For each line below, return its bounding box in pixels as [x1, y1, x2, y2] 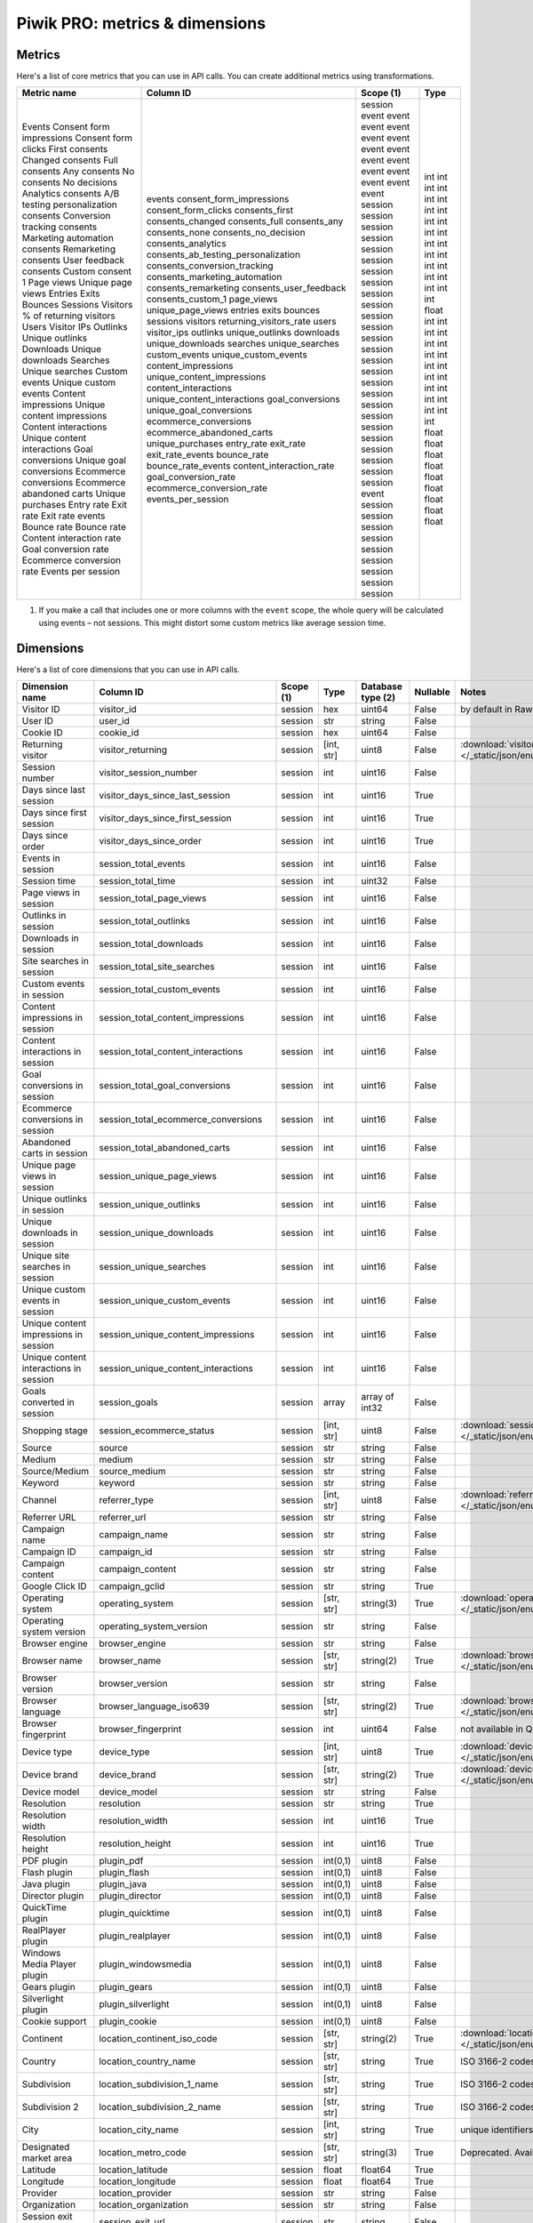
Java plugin [21, 1878, 71, 1890]
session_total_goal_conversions [99, 1079, 231, 1092]
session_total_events [99, 858, 186, 871]
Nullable [414, 686, 450, 698]
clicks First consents [21, 143, 108, 156]
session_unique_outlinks [99, 1199, 201, 1211]
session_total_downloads [99, 938, 203, 951]
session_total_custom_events [99, 983, 221, 996]
